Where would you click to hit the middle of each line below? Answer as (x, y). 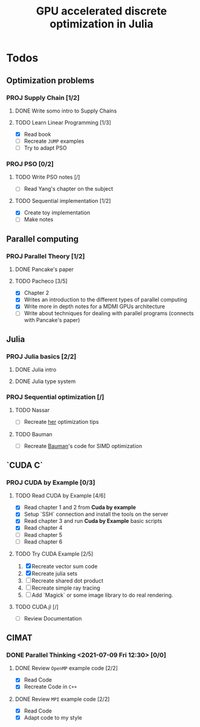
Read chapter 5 (43, 535)
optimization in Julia (102, 24)
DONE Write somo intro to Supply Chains (66, 111)
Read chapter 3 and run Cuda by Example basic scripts (93, 521)
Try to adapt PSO (45, 148)
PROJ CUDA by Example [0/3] (51, 482)
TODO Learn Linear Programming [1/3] (63, 122)
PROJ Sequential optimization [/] (55, 397)
